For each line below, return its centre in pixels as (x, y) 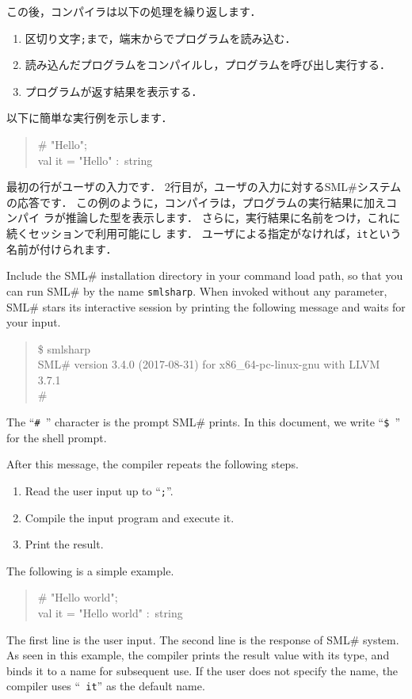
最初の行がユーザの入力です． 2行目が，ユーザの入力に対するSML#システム (204, 187)
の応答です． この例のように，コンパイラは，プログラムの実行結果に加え (196, 202)
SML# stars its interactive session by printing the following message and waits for (206, 306)
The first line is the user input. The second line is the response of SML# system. (203, 639)
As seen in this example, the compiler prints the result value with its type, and (198, 655)
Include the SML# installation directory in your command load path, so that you (205, 275)
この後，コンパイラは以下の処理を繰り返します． (134, 11)
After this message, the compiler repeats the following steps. (153, 464)
